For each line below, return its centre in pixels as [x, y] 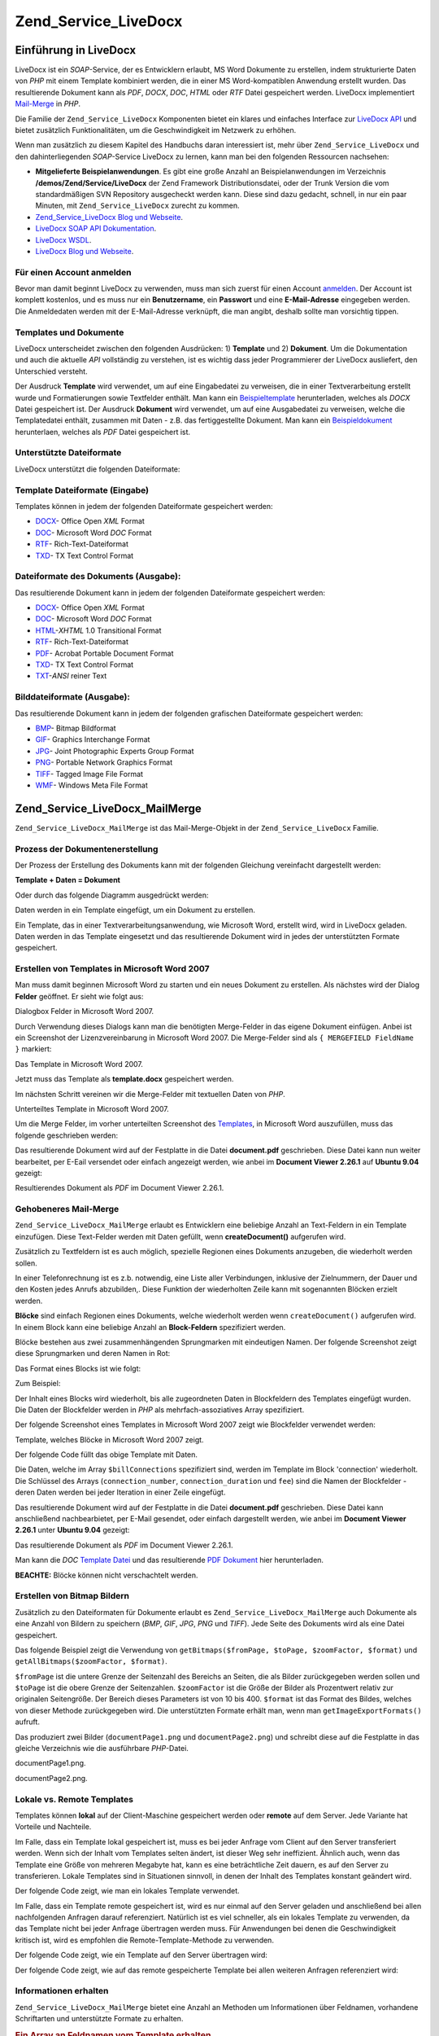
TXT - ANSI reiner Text [71, 676]
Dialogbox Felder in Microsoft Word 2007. [85, 1011]
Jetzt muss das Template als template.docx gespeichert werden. [124, 1079]
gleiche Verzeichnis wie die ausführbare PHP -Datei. [102, 1749]
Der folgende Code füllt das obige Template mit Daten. [106, 1455]
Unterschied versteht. [52, 371]
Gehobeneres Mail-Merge [67, 1209]
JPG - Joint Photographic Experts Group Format [115, 751]
